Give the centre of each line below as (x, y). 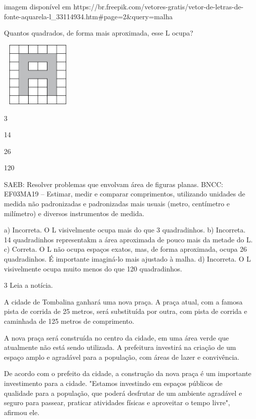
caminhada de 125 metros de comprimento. (69, 321)
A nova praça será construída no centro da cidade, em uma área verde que (116, 337)
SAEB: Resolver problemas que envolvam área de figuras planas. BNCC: (114, 184)
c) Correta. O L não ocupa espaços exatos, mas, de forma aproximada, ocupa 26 (126, 249)
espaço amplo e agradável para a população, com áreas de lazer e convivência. (122, 357)
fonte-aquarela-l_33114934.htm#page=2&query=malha (88, 16)
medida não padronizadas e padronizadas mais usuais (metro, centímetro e (117, 204)
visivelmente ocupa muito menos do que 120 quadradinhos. (93, 268)
